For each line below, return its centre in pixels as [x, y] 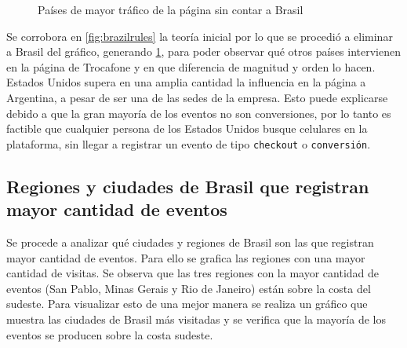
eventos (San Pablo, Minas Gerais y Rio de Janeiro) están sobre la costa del [189, 288]
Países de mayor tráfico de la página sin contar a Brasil [171, 9]
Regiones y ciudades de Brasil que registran [188, 186]
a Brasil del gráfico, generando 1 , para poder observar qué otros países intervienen [203, 51]
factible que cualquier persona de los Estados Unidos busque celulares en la [187, 128]
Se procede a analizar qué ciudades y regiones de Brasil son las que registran [190, 242]
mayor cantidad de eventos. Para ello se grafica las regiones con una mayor [186, 257]
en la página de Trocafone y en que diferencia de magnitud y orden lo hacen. [191, 66]
